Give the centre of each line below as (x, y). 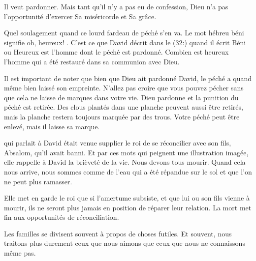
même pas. (20, 253)
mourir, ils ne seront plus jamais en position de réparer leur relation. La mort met (128, 207)
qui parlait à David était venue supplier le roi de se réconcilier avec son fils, (118, 143)
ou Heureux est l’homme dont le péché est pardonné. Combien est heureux (116, 52)
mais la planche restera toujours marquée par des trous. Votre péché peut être (122, 116)
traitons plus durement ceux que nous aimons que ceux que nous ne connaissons (125, 243)
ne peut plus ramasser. (38, 181)
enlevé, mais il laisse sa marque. (52, 126)
